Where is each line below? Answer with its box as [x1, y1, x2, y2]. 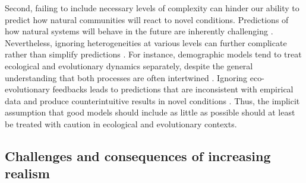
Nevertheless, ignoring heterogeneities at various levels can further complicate [5, 36, 287, 49]
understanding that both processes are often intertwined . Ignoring [5, 71, 248, 84]
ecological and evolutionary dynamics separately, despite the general [5, 59, 253, 72]
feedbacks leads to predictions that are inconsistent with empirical [52, 83, 294, 95]
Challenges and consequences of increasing [5, 146, 271, 165]
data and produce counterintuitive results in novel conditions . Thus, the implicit [5, 94, 300, 107]
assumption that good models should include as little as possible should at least [5, 106, 295, 118]
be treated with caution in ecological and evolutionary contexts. [5, 117, 237, 130]
